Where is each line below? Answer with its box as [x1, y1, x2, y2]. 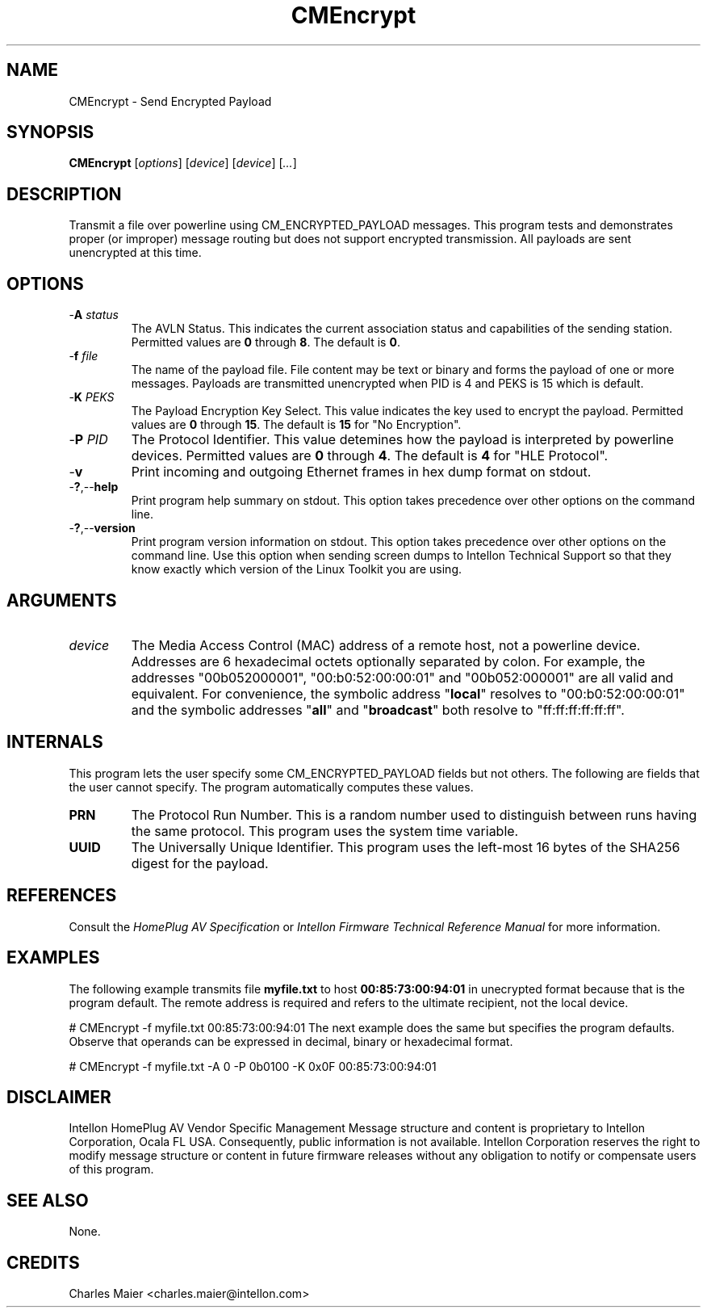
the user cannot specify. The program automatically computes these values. [69, 779, 474, 794]
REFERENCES [6, 885, 117, 906]
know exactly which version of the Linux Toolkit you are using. [131, 562, 462, 577]
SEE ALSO [6, 1190, 89, 1211]
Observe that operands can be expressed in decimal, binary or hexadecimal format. [69, 1034, 513, 1048]
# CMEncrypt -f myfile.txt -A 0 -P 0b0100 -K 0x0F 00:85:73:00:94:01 [69, 1059, 437, 1073]
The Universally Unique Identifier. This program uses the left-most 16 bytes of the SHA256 [131, 838, 680, 855]
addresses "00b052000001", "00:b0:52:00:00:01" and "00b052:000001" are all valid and [131, 669, 674, 686]
